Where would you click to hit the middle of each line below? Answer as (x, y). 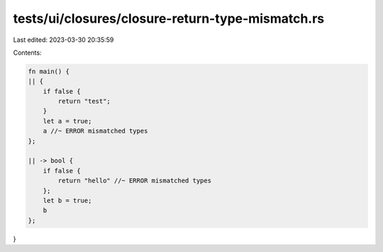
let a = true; (67, 121)
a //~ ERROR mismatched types (95, 131)
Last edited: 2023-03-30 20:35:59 (63, 40)
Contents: (27, 53)
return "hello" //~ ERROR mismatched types (135, 181)
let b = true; (67, 201)
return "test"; (84, 102)
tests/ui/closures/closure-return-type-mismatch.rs (169, 18)
